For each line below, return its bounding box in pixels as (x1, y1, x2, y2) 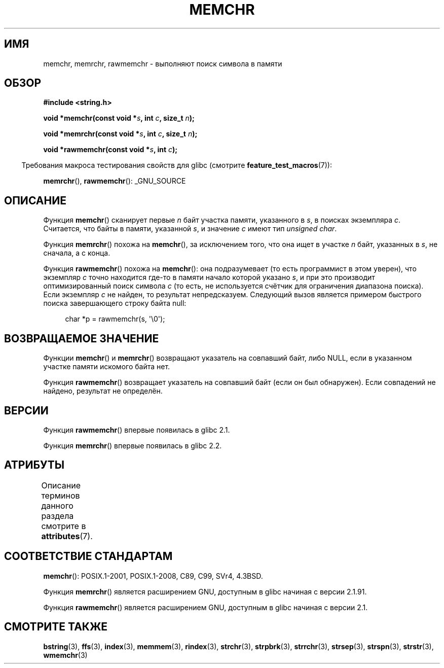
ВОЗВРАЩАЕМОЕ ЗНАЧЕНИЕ (4, 332, 159, 345)
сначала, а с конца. (43, 249, 110, 258)
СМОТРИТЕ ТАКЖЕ (4, 620, 108, 634)
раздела (41, 510, 74, 521)
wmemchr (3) (43, 650, 88, 659)
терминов (41, 490, 80, 501)
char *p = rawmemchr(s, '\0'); (65, 314, 165, 324)
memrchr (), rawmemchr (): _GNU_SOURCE (43, 177, 186, 186)
